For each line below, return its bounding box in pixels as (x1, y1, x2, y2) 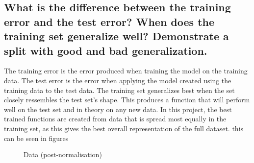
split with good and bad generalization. (4, 43, 207, 58)
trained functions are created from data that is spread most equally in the (4, 114, 227, 124)
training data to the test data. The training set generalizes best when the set (4, 85, 235, 95)
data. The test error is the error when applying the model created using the (4, 75, 231, 85)
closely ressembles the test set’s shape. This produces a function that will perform (4, 94, 250, 105)
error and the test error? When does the (4, 14, 215, 29)
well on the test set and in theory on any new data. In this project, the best (4, 104, 232, 114)
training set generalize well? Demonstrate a (4, 28, 229, 44)
